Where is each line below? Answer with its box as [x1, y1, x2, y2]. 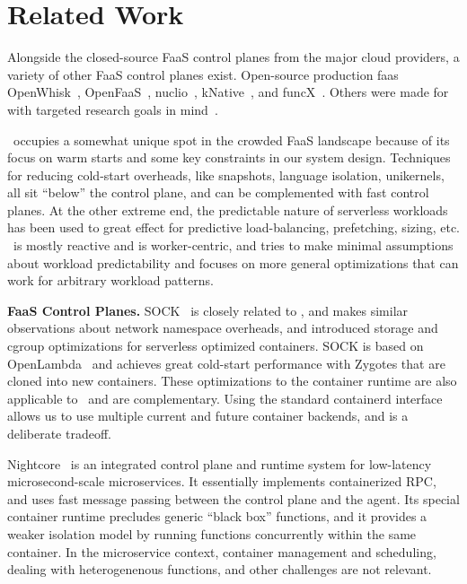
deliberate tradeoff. [7, 424, 111, 442]
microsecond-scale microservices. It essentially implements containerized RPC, [7, 472, 436, 491]
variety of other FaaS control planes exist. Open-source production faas [7, 65, 399, 83]
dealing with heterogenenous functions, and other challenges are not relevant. [7, 560, 432, 579]
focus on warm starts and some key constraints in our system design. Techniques [7, 148, 451, 167]
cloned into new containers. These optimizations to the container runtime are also [7, 371, 457, 390]
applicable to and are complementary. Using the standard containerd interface [7, 388, 443, 407]
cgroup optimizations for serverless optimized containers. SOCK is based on [7, 336, 424, 355]
